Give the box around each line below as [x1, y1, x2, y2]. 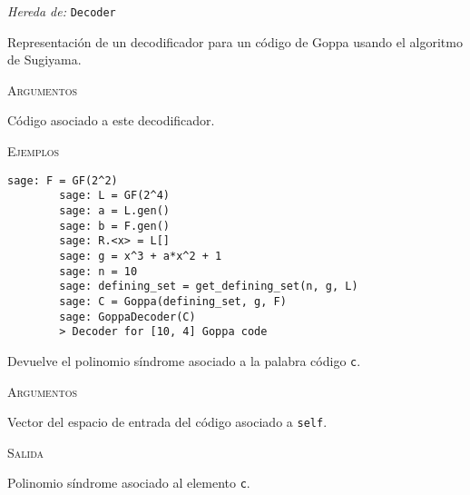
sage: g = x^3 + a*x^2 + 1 [59, 249, 222, 262]
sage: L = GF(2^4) [59, 189, 170, 203]
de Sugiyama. [7, 50, 82, 69]
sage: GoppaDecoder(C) [59, 310, 196, 323]
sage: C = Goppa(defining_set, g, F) [59, 294, 287, 308]
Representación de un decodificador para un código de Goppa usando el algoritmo [7, 32, 463, 51]
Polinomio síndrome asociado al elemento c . [7, 473, 250, 492]
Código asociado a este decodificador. [7, 111, 215, 130]
